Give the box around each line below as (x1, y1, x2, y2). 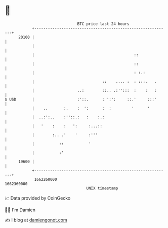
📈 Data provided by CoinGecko (5, 195, 71, 201)
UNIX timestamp (86, 185, 118, 191)
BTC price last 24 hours (77, 21, 130, 26)
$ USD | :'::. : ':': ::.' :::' (5, 96, 157, 102)
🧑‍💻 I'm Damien (5, 207, 36, 213)
